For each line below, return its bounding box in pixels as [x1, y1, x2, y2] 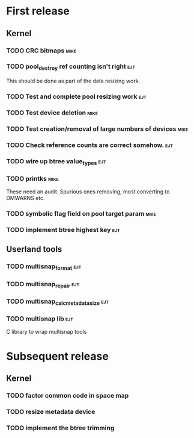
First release [6, 4, 70, 18]
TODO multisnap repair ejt [6, 280, 80, 289]
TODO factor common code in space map [6, 391, 129, 399]
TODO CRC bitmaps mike [6, 46, 77, 55]
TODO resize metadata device [6, 407, 95, 416]
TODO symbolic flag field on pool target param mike [6, 210, 157, 218]
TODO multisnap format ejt [6, 262, 82, 272]
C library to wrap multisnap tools [6, 328, 87, 336]
